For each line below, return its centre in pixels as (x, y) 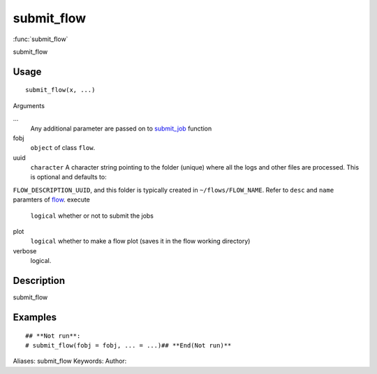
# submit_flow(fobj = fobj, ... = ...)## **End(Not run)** (128, 345)
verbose (25, 250)
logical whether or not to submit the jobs (92, 216)
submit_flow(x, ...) (60, 90)
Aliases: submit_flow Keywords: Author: (70, 361)
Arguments (29, 105)
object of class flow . (63, 148)
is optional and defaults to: (69, 177)
